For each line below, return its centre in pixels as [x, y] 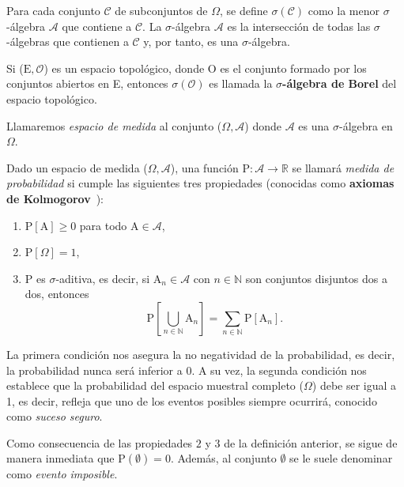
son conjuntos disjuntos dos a [317, 278]
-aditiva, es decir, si [103, 278]
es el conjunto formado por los [293, 68]
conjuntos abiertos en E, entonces [87, 83]
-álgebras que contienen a [68, 42]
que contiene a [97, 26]
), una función [204, 167]
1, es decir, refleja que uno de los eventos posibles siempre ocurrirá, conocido [192, 400]
